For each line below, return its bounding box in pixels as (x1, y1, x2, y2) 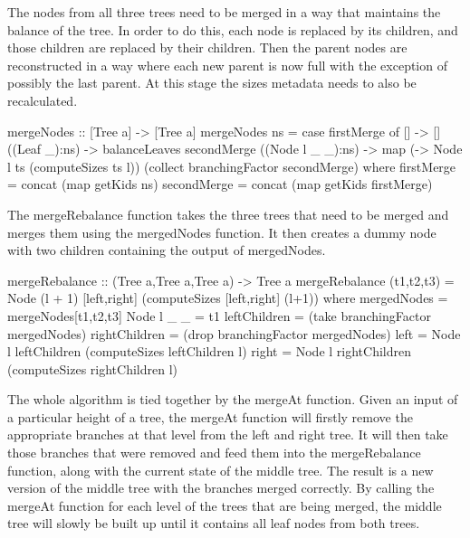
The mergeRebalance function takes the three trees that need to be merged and (7, 204, 449, 223)
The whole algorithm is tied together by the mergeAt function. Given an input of (7, 390, 458, 409)
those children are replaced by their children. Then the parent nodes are (7, 38, 408, 57)
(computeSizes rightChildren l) (7, 359, 178, 378)
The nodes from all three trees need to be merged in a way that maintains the (7, 3, 441, 21)
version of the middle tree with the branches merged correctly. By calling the (7, 478, 435, 497)
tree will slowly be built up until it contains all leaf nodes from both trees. (7, 514, 420, 533)
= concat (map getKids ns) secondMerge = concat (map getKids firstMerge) (7, 175, 433, 193)
